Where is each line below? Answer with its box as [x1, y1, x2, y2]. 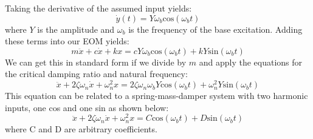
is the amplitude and [37, 22, 115, 35]
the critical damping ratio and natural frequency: [5, 67, 188, 80]
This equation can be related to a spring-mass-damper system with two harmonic [5, 89, 308, 102]
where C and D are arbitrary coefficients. [5, 123, 157, 135]
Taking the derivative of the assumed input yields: [5, 2, 192, 14]
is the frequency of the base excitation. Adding [128, 22, 303, 35]
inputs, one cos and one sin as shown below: [5, 101, 169, 114]
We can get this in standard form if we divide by [5, 55, 187, 68]
